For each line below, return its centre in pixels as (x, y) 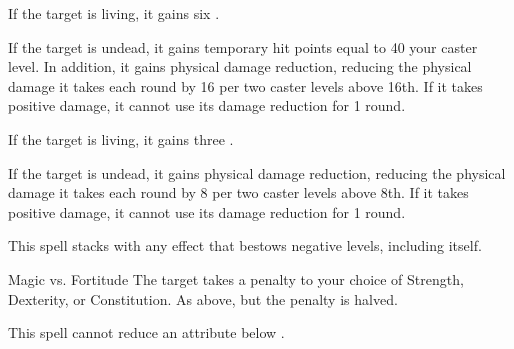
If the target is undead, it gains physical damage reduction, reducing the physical (257, 172)
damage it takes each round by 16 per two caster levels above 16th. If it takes (245, 85)
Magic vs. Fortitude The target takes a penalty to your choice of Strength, (236, 278)
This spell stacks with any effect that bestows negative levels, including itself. (245, 245)
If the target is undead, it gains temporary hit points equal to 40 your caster (243, 46)
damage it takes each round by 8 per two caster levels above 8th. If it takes (238, 192)
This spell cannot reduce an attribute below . (146, 332)
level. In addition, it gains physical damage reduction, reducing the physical (240, 66)
